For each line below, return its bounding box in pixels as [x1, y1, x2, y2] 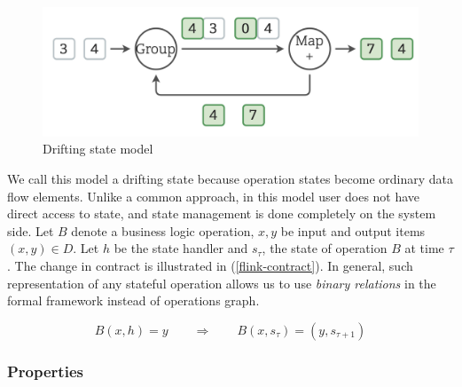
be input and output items [280, 221, 426, 240]
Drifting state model [43, 139, 153, 158]
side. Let [7, 221, 54, 240]
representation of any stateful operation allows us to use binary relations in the [7, 273, 436, 292]
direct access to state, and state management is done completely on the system [7, 204, 436, 223]
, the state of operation [262, 239, 388, 257]
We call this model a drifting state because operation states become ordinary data [7, 169, 453, 187]
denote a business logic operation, [71, 221, 254, 240]
